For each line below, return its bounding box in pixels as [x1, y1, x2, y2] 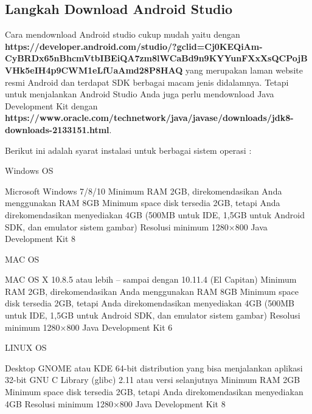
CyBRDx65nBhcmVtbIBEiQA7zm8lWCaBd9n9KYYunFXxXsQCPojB [5, 52, 308, 64]
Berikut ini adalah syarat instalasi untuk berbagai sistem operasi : [5, 143, 252, 156]
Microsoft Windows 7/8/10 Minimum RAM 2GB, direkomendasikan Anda [5, 184, 282, 197]
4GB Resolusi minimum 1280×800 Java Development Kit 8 [5, 397, 226, 410]
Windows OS [5, 164, 54, 177]
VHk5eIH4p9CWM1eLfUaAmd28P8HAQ [5, 63, 183, 76]
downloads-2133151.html [5, 123, 109, 136]
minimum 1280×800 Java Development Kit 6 [5, 320, 173, 333]
